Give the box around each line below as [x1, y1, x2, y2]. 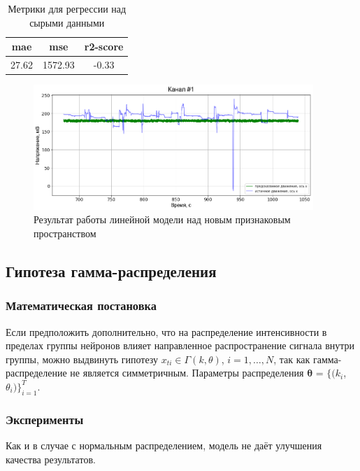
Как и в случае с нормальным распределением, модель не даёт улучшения [6, 437, 322, 452]
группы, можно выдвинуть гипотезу [6, 351, 159, 366]
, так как [273, 351, 310, 366]
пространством [34, 225, 96, 240]
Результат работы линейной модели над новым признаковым [34, 212, 291, 227]
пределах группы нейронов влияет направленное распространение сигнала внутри [6, 338, 355, 353]
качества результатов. [6, 451, 96, 466]
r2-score [84, 39, 124, 54]
